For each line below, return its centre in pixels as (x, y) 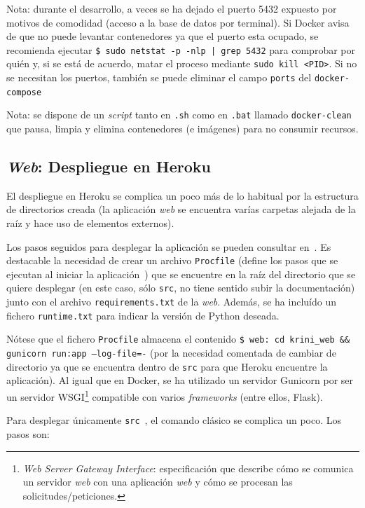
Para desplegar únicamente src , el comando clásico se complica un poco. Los (174, 420)
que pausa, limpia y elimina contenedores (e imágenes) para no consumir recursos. (182, 129)
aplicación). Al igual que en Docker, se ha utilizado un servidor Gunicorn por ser (180, 380)
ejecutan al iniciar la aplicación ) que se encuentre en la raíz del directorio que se (181, 274)
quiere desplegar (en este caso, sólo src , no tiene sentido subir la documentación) (181, 288)
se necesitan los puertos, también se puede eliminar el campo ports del (159, 77)
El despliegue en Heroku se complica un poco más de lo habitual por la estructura (182, 195)
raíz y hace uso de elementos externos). (90, 223)
